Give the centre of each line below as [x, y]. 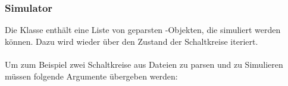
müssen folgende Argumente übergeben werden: [91, 76]
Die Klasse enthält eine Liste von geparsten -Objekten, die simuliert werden [143, 30]
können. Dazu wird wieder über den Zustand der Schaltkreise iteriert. [132, 41]
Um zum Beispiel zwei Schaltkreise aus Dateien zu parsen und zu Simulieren [144, 64]
